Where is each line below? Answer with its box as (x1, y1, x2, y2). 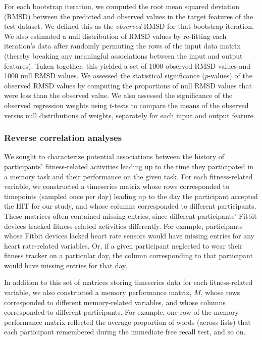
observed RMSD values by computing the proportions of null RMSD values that (4, 80, 252, 90)
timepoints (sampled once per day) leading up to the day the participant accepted (4, 190, 258, 201)
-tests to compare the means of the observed (112, 100, 249, 110)
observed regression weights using (4, 100, 108, 110)
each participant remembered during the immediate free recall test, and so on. (4, 326, 246, 337)
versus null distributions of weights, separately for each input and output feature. (4, 110, 255, 120)
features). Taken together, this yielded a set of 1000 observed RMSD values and (4, 60, 251, 71)
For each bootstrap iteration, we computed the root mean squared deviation (4, 1, 240, 11)
